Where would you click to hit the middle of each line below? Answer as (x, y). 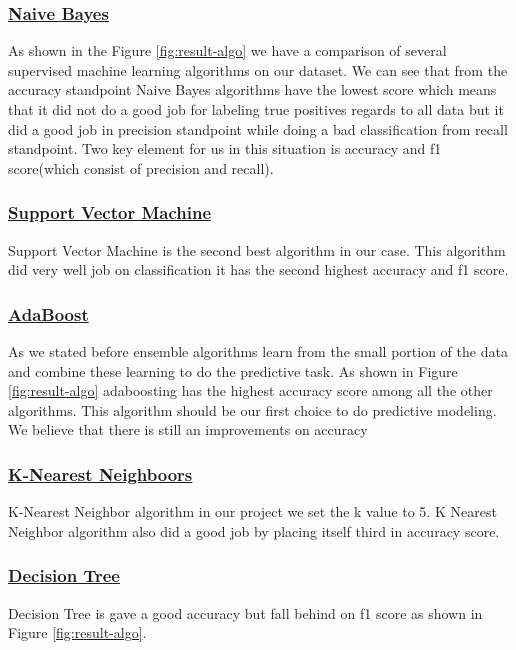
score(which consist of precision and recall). (141, 167)
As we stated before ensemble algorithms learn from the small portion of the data (258, 351)
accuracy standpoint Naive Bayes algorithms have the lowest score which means (252, 89)
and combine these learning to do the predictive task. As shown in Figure (233, 370)
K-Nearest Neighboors (100, 473)
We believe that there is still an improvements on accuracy (188, 429)
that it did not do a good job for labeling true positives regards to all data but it (256, 109)
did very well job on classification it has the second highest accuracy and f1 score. (258, 269)
